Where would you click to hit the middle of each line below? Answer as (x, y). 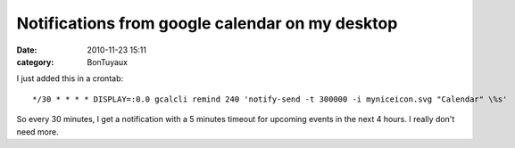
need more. (37, 132)
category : (35, 62)
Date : (27, 50)
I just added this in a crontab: (70, 78)
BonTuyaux (108, 62)
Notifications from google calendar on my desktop (207, 23)
